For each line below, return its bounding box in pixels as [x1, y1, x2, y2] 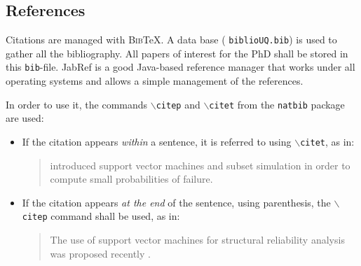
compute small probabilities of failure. [50, 171, 213, 186]
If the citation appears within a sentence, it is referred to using [22, 134, 292, 148]
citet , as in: [300, 134, 355, 148]
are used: [6, 111, 44, 125]
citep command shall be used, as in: [22, 209, 180, 223]
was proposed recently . [50, 246, 151, 260]
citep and [156, 97, 200, 111]
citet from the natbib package [209, 97, 345, 111]
